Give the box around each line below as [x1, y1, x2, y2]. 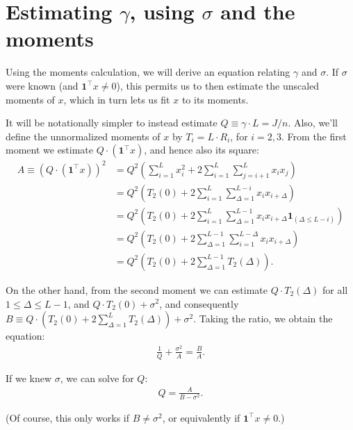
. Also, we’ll [288, 115, 338, 130]
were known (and [6, 78, 79, 92]
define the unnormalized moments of [6, 129, 161, 143]
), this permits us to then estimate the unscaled [116, 78, 320, 92]
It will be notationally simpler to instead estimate [6, 115, 217, 130]
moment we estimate [6, 142, 94, 157]
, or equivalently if [162, 410, 240, 424]
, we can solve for [60, 370, 134, 385]
